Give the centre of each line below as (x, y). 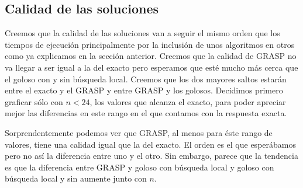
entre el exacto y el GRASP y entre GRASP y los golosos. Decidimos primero (144, 90)
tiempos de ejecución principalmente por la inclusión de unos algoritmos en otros (150, 44)
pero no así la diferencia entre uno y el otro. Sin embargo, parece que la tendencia (151, 156)
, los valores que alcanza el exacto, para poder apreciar (188, 101)
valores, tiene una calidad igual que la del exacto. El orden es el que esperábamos (150, 144)
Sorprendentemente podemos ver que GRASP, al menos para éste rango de (139, 132)
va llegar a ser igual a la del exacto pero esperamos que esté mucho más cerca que (151, 67)
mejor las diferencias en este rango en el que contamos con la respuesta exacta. (146, 113)
